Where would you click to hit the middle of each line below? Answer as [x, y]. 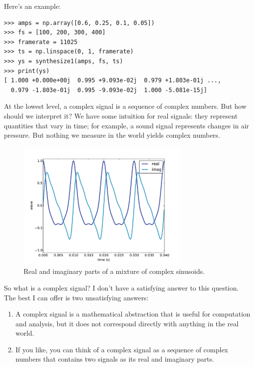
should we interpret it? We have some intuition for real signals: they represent [121, 115]
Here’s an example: [32, 6]
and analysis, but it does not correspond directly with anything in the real [127, 323]
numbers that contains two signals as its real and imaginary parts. [115, 359]
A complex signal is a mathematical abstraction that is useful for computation [133, 314]
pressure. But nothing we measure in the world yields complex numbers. [112, 135]
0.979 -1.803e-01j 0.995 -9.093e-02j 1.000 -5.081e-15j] [109, 90]
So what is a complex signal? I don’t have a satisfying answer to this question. [121, 287]
